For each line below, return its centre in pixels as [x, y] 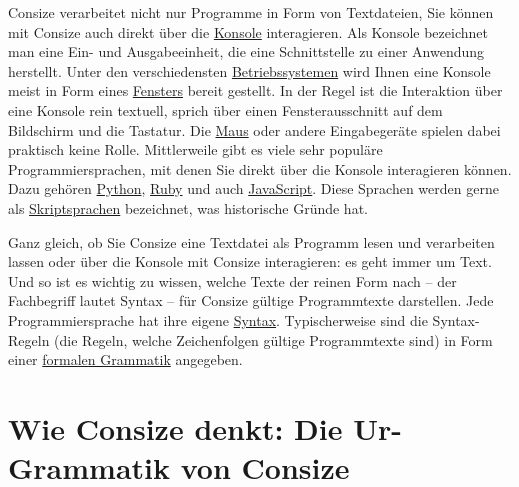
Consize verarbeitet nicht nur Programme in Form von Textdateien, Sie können [251, 12]
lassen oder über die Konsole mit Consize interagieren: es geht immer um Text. [250, 261]
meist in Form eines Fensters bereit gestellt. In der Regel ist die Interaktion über [255, 90]
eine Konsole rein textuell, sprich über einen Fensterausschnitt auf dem [225, 109]
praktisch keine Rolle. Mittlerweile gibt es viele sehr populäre [195, 149]
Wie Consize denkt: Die [175, 427]
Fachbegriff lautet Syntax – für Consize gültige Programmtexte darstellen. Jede [251, 300]
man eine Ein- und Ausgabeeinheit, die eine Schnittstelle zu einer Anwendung [246, 51]
